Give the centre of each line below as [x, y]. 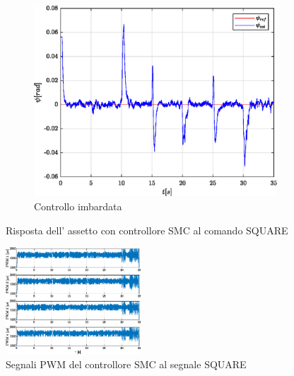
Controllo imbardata [78, 206]
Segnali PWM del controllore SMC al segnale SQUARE [126, 364]
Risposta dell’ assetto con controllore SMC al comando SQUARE [147, 230]
